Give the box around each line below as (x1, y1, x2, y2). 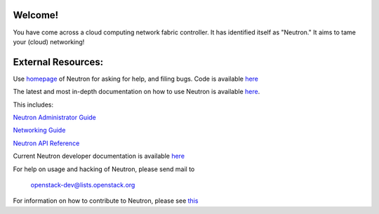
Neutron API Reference (13, 139, 80, 147)
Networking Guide (13, 126, 66, 135)
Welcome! (13, 9, 59, 21)
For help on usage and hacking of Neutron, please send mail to (13, 165, 195, 173)
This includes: (13, 100, 54, 109)
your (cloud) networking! (13, 37, 85, 46)
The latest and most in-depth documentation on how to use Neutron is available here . (13, 88, 260, 96)
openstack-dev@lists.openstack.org (30, 180, 135, 189)
